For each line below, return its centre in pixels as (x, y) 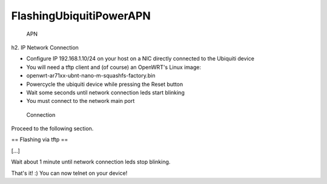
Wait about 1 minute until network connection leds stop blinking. (91, 162)
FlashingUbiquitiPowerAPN (81, 16)
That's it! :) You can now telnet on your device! (69, 173)
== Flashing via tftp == (40, 140)
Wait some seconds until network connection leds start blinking (105, 92)
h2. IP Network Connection (45, 47)
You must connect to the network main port (81, 101)
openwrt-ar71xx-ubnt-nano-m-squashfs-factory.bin (91, 76)
